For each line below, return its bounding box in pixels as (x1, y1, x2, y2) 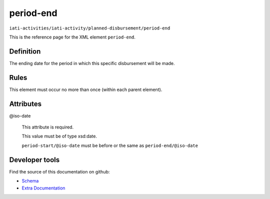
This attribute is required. (21, 124, 74, 130)
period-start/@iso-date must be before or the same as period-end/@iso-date (21, 142, 198, 148)
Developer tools (9, 155, 60, 164)
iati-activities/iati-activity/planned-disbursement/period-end (9, 25, 170, 31)
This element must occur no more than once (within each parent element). (9, 86, 162, 92)
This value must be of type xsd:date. (21, 133, 97, 139)
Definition (9, 47, 41, 55)
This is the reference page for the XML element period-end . (9, 34, 136, 40)
